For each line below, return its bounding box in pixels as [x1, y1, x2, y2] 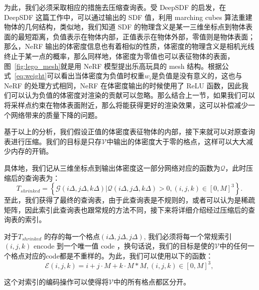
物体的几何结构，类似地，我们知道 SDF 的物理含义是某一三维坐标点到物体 [4, 21, 246, 32]
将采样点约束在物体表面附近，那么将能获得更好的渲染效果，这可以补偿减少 [4, 99, 248, 110]
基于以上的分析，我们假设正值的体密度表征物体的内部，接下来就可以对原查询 [4, 126, 255, 137]
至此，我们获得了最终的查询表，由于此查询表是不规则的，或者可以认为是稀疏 [4, 195, 255, 205]
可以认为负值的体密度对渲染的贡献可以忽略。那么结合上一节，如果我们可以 [10, 90, 255, 100]
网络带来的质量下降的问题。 [10, 109, 102, 120]
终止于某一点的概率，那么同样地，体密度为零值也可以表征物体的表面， [4, 50, 234, 61]
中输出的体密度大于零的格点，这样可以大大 [106, 136, 246, 146]
